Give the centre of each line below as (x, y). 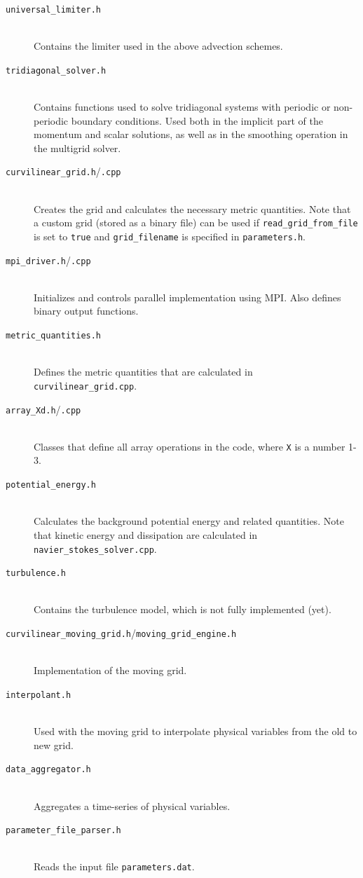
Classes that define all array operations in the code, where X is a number (190, 446)
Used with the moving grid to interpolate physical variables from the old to (196, 731)
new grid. (54, 745)
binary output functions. (86, 311)
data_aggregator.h (48, 770)
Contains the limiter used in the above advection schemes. (158, 46)
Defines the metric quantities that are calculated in (143, 372)
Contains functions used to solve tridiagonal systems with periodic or (182, 107)
